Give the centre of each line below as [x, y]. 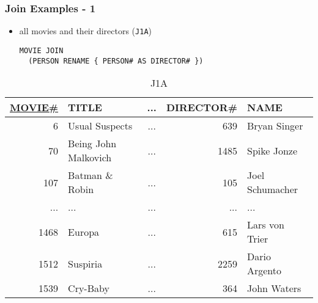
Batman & [91, 175]
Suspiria [85, 263]
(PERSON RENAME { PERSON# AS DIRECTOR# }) [116, 61]
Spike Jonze [272, 150]
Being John [92, 144]
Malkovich [90, 158]
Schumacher [272, 189]
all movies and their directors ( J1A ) [85, 31]
